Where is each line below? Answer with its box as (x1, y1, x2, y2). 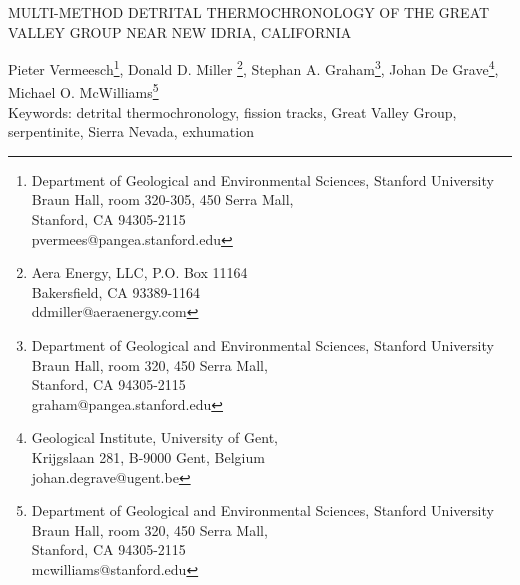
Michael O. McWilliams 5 (8, 79, 159, 103)
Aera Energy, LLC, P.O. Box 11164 (31, 262, 248, 283)
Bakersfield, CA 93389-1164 (31, 281, 201, 302)
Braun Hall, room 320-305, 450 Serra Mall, (31, 189, 294, 210)
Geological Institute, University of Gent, (31, 427, 278, 448)
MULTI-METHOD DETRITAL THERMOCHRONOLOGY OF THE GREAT (8, 2, 490, 22)
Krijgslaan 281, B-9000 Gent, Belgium (31, 447, 265, 467)
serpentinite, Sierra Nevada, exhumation (8, 121, 254, 142)
